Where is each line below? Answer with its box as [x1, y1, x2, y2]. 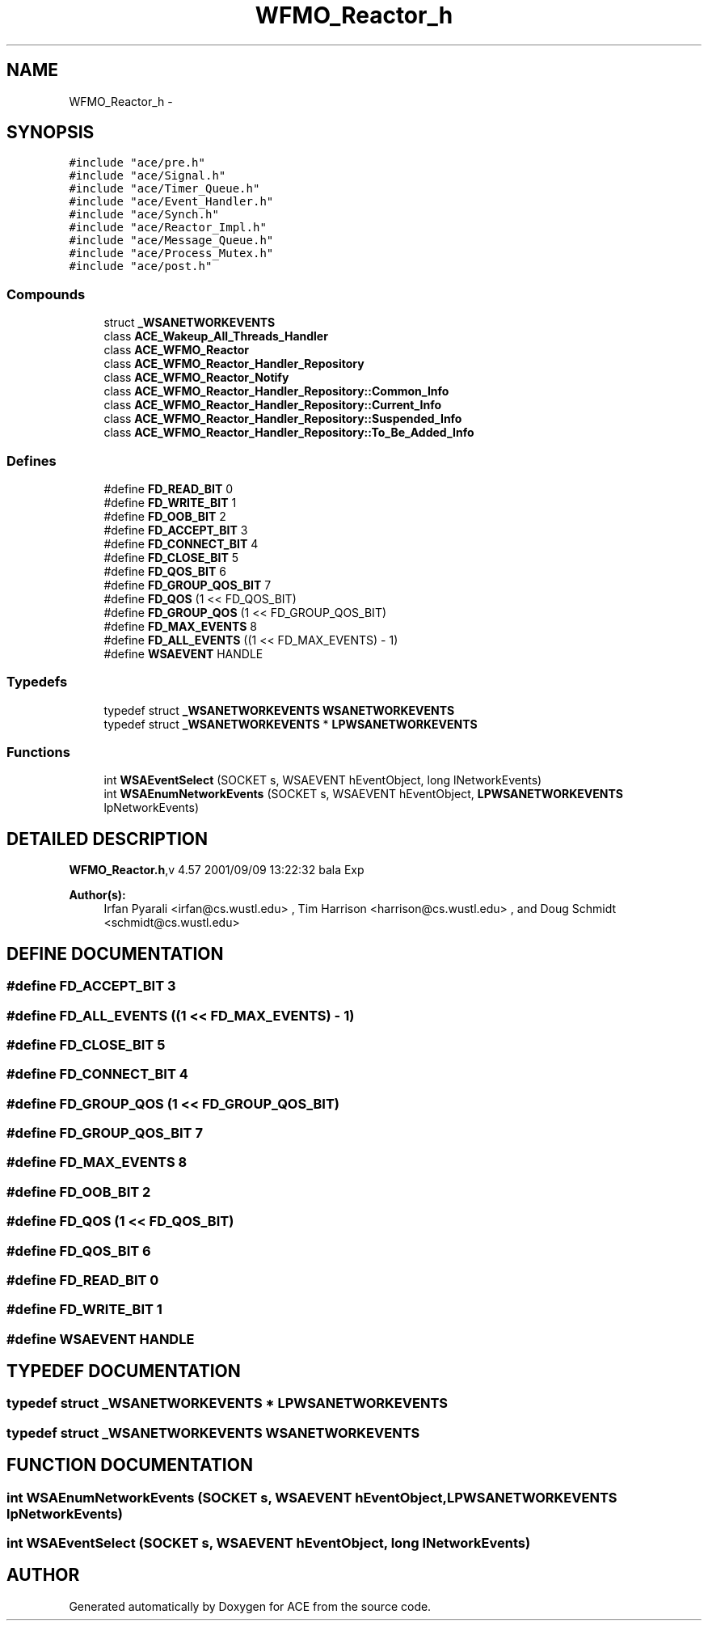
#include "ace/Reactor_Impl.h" [69, 221, 267, 235]
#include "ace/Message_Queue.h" [69, 234, 274, 247]
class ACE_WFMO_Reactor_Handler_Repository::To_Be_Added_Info [103, 425, 474, 440]
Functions [6, 744, 70, 761]
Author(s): [69, 888, 126, 902]
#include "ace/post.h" [69, 260, 213, 273]
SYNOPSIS [6, 122, 95, 143]
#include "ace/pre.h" [69, 156, 205, 170]
